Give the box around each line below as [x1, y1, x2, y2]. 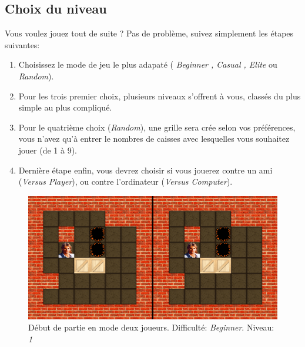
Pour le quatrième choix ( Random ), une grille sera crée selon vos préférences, [18, 121, 296, 133]
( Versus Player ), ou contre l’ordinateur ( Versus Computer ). [18, 175, 233, 188]
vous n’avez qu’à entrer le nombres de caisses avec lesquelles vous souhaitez [18, 132, 290, 145]
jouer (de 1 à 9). [18, 144, 78, 156]
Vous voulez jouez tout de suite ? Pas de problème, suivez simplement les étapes [5, 27, 294, 39]
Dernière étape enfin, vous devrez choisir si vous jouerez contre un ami [18, 164, 273, 176]
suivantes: [5, 38, 40, 51]
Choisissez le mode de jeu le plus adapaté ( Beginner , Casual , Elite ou [18, 58, 277, 71]
